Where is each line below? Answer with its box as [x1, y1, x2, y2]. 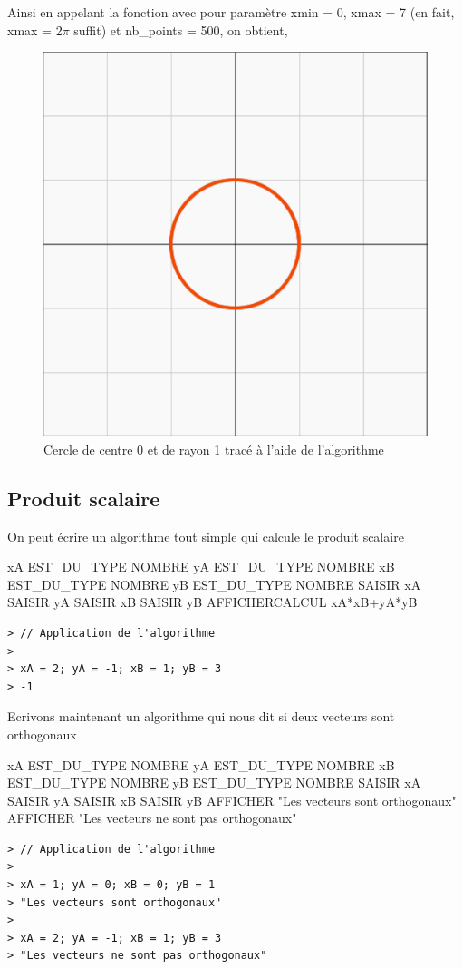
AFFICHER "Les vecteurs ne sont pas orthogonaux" [7, 808, 297, 827]
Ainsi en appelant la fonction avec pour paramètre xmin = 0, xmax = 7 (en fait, [7, 3, 455, 21]
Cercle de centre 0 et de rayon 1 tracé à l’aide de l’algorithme [43, 439, 384, 458]
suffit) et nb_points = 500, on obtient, [73, 20, 288, 39]
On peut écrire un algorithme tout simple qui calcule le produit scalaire [7, 526, 404, 545]
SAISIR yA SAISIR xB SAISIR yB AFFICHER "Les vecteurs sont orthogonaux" [7, 790, 457, 809]
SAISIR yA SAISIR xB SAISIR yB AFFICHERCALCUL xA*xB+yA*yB [7, 592, 418, 612]
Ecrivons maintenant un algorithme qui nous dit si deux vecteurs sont [7, 707, 395, 726]
